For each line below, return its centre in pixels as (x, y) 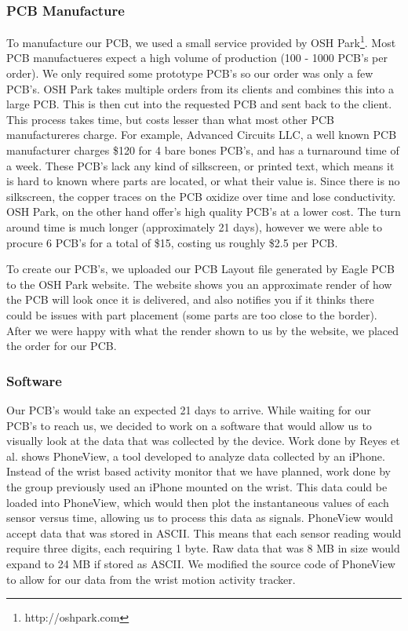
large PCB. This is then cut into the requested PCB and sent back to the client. (199, 104)
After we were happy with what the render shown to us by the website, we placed (203, 330)
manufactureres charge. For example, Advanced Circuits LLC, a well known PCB (202, 135)
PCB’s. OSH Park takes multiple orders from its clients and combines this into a (200, 88)
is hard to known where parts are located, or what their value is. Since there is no (203, 181)
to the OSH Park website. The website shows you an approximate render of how (199, 284)
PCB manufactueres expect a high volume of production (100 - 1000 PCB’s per (197, 58)
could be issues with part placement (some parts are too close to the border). (192, 314)
